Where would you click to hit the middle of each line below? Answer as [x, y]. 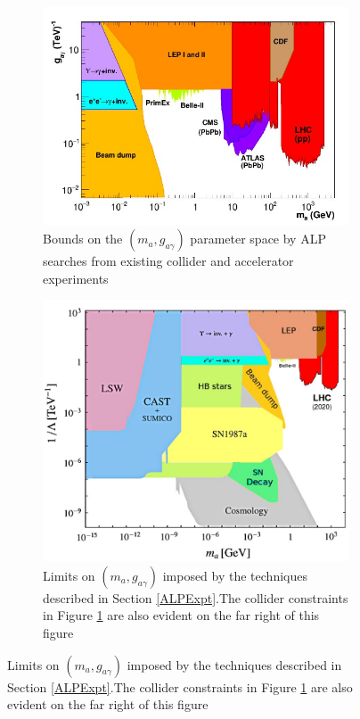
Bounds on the [83, 239]
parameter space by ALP [258, 239]
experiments [76, 278]
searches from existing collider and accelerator [168, 261]
